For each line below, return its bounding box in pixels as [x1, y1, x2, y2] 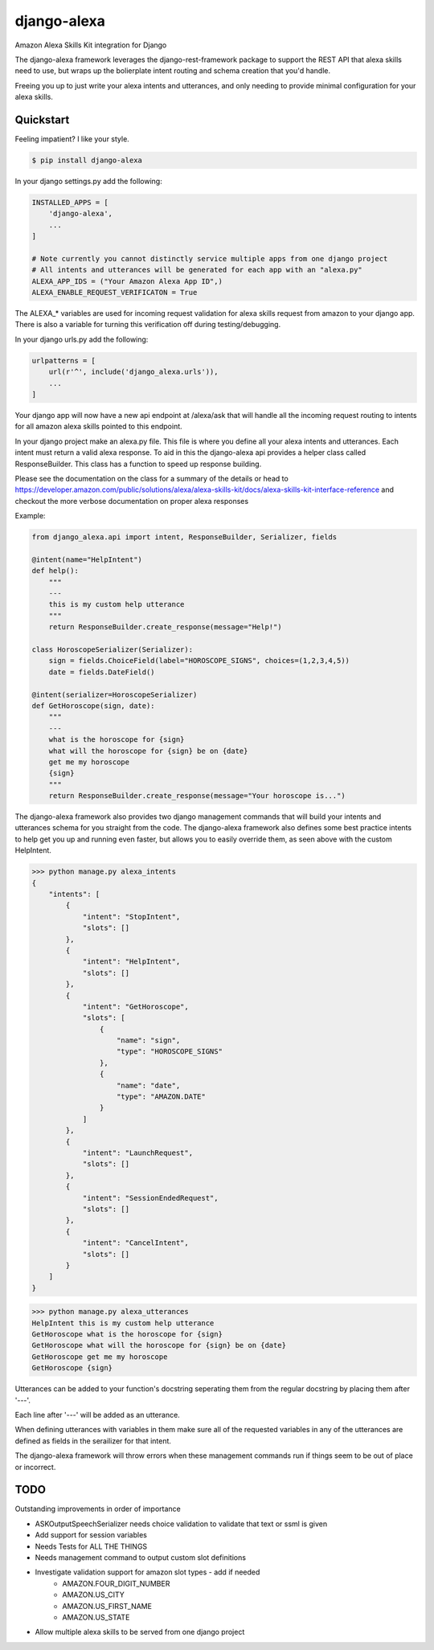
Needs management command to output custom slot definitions [35, 1553, 247, 1562]
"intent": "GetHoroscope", [82, 1001, 189, 1011]
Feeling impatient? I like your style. [14, 134, 130, 144]
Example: [14, 511, 46, 521]
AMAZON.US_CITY [62, 1590, 125, 1599]
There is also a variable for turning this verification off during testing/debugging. [14, 320, 281, 330]
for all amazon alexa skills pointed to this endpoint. [14, 422, 182, 432]
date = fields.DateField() [48, 667, 156, 677]
